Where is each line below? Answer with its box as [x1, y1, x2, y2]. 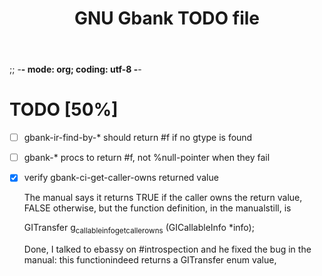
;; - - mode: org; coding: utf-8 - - [9, 63, 142, 76]
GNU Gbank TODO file [73, 7, 260, 30]
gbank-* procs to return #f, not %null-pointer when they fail [23, 152, 271, 164]
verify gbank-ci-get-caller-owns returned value [23, 172, 219, 184]
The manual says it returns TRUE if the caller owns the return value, [23, 192, 303, 204]
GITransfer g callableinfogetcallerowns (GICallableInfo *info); [23, 222, 255, 236]
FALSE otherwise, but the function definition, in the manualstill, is [23, 202, 292, 214]
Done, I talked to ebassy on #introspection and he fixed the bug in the [23, 243, 312, 256]
